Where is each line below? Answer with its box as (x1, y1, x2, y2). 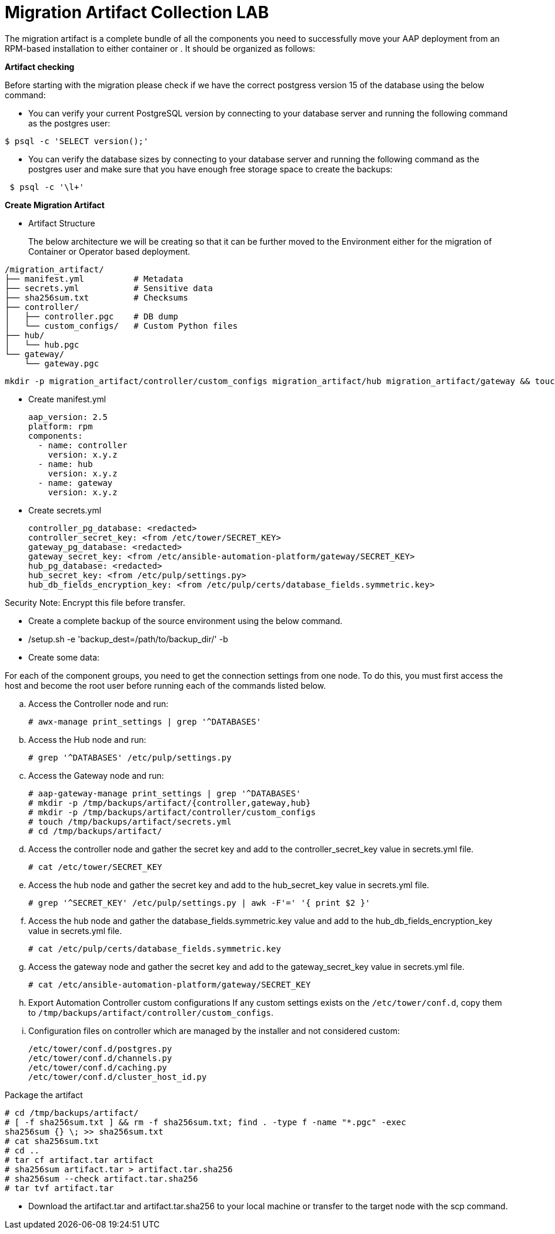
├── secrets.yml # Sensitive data (5, 283, 213, 293)
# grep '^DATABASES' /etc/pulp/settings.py (28, 752, 232, 762)
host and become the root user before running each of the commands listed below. (5, 680, 326, 691)
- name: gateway (38, 478, 113, 488)
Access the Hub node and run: (28, 734, 146, 745)
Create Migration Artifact (5, 199, 105, 210)
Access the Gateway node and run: (28, 770, 164, 781)
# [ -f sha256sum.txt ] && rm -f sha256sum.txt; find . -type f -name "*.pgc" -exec (5, 1117, 406, 1127)
